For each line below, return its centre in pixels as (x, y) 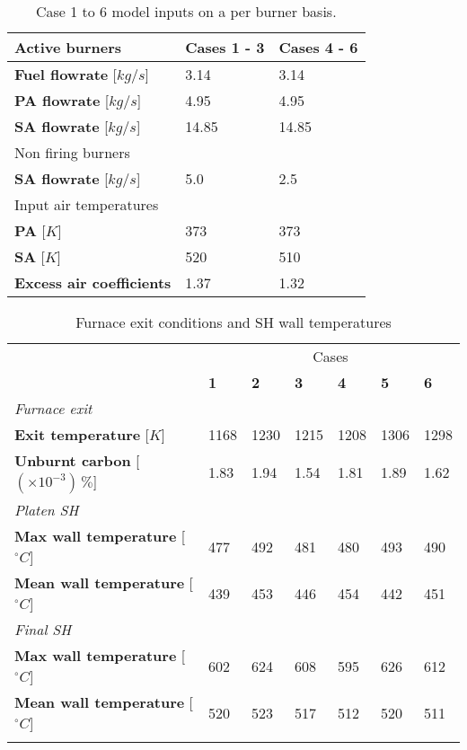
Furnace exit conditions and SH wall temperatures (233, 322)
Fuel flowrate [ (66, 74)
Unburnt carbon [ (77, 460)
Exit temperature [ (82, 434)
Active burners (68, 47)
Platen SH (47, 510)
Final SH (43, 629)
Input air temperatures (87, 204)
